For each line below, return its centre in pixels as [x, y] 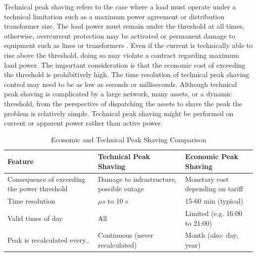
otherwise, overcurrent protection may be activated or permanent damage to [120, 35]
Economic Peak [212, 156]
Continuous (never [126, 235]
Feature [21, 161]
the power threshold [38, 189]
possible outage [121, 189]
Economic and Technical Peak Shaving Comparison [128, 139]
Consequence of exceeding [46, 179]
